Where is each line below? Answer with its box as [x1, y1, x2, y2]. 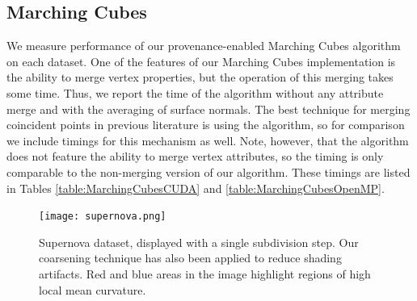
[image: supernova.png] [39, 211, 166, 223]
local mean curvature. [39, 281, 146, 298]
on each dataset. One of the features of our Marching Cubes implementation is [6, 52, 396, 69]
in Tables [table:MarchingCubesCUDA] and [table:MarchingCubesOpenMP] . [6, 179, 385, 196]
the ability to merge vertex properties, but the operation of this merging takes [6, 69, 394, 86]
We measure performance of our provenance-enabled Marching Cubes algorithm [6, 37, 401, 54]
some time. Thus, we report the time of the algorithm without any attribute [6, 84, 384, 101]
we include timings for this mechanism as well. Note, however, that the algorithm [6, 132, 409, 148]
